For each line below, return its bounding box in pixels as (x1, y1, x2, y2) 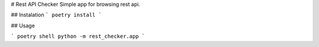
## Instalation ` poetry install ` (11, 12, 102, 19)
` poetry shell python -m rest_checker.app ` (11, 33, 145, 40)
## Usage (11, 22, 35, 29)
